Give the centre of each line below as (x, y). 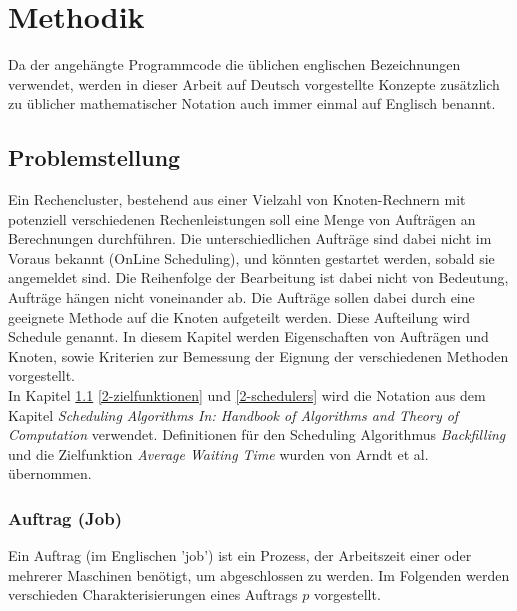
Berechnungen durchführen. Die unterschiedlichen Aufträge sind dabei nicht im (250, 238)
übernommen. (50, 473)
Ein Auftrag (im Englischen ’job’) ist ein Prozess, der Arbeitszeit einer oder (240, 555)
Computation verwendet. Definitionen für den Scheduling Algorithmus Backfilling (257, 434)
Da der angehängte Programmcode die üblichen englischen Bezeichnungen (234, 64)
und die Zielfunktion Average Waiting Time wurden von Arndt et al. (218, 453)
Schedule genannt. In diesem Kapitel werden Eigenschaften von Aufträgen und (248, 336)
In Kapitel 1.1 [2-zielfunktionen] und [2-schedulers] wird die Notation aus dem (247, 395)
